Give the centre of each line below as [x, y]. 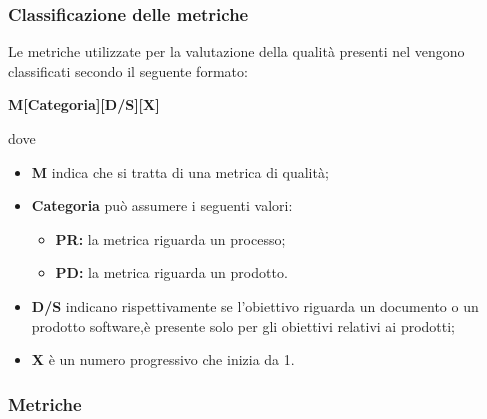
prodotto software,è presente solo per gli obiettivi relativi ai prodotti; [243, 325]
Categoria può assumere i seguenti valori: [162, 205]
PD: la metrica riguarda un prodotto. [171, 272]
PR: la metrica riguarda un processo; [170, 238]
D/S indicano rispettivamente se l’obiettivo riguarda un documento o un [255, 305]
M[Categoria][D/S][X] [84, 104]
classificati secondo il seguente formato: [128, 70]
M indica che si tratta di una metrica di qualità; [180, 171]
